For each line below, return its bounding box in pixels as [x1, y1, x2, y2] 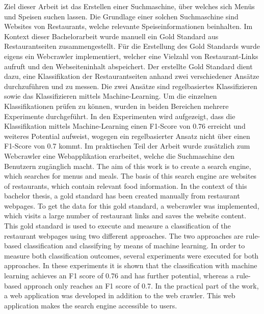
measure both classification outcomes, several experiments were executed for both [4, 250, 259, 261]
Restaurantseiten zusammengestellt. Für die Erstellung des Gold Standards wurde [4, 41, 260, 51]
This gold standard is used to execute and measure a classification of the [4, 220, 231, 231]
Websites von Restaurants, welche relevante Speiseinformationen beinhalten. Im [4, 21, 253, 32]
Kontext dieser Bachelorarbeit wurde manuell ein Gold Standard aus [4, 31, 219, 41]
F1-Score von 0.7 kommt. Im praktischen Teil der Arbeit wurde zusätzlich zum [4, 140, 250, 151]
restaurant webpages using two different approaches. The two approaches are [4, 230, 244, 241]
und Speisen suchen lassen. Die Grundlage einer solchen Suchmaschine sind [4, 11, 239, 21]
